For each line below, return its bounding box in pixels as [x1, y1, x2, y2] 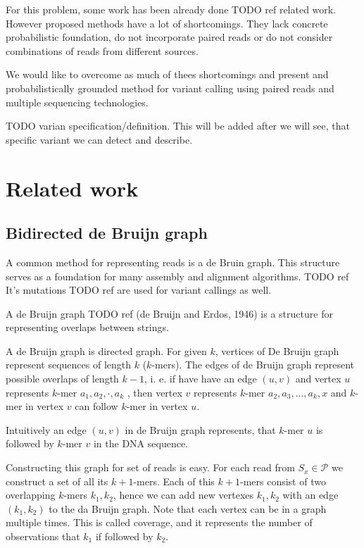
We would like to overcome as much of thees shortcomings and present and [6, 67, 329, 82]
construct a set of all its [6, 473, 108, 488]
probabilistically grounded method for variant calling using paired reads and [6, 80, 334, 95]
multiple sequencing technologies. [6, 94, 149, 109]
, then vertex [127, 385, 182, 399]
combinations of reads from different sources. [6, 43, 199, 58]
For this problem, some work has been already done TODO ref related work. [6, 2, 337, 16]
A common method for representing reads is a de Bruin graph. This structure [6, 254, 340, 269]
